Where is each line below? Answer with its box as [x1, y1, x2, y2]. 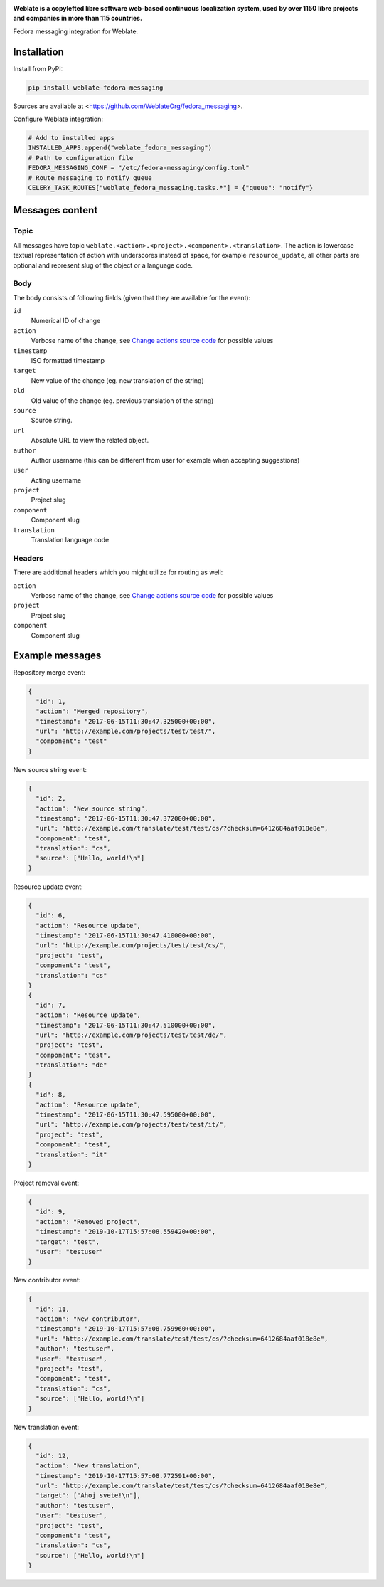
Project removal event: [13, 1179, 80, 1187]
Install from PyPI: [13, 64, 63, 73]
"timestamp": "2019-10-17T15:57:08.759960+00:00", [36, 1324, 216, 1333]
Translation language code [31, 536, 110, 544]
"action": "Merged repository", [36, 707, 149, 715]
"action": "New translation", [36, 1462, 142, 1470]
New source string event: [13, 765, 87, 774]
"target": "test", [36, 1238, 100, 1245]
